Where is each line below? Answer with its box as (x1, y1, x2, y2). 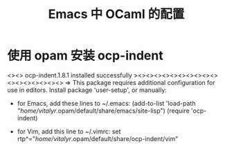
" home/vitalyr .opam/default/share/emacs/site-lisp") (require (17, 106, 190, 115)
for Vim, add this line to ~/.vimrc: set (17, 127, 121, 135)
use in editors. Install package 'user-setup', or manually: (7, 86, 168, 94)
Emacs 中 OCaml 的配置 (48, 6, 185, 22)
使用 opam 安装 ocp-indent (7, 48, 164, 64)
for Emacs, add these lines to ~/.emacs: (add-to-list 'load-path (17, 99, 196, 107)
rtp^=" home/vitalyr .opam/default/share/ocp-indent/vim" (17, 134, 179, 142)
